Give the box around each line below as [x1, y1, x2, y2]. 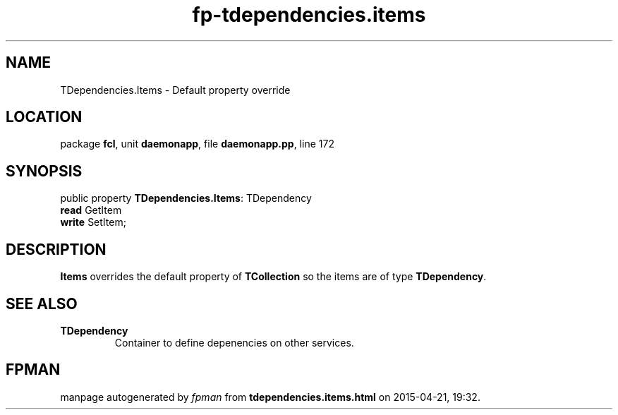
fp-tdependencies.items [192, 3, 426, 27]
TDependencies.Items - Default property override [60, 83, 291, 96]
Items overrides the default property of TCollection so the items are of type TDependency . [60, 270, 487, 283]
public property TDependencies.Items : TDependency [60, 192, 312, 205]
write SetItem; [60, 216, 126, 229]
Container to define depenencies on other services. [114, 336, 354, 349]
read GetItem [60, 204, 122, 217]
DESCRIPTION [6, 240, 107, 258]
